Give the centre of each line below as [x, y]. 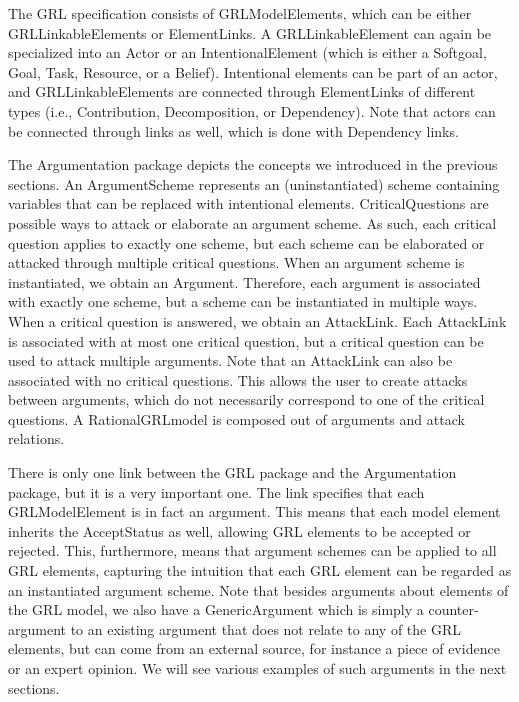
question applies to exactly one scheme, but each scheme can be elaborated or [246, 242]
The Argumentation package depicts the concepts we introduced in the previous [253, 164]
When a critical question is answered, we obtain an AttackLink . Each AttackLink [257, 320]
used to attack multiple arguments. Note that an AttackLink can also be [230, 360]
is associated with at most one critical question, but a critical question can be [246, 340]
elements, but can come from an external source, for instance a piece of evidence [254, 648]
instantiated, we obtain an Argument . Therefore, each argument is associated [244, 281]
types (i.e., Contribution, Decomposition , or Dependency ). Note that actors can [252, 110]
